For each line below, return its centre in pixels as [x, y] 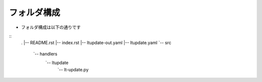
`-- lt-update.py [73, 69]
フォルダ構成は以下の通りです [51, 27]
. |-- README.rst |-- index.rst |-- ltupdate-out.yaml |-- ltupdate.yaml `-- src [96, 43]
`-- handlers [45, 54]
